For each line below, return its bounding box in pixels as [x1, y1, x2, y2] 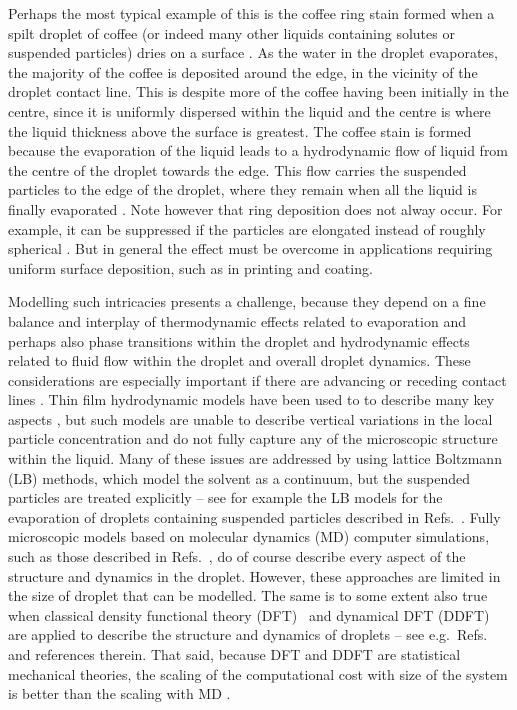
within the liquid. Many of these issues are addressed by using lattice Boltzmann [8, 448, 502, 469]
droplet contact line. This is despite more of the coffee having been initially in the [8, 81, 509, 102]
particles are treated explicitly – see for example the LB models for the [8, 487, 443, 508]
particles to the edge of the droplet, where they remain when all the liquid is [8, 179, 477, 200]
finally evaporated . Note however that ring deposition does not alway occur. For [8, 198, 503, 219]
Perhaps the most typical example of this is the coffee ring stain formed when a [8, 3, 495, 23]
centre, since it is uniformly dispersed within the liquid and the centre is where [8, 100, 491, 121]
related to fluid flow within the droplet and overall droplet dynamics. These [8, 350, 471, 371]
